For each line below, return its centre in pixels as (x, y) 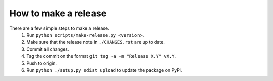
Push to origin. (42, 63)
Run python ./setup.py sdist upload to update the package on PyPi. (104, 70)
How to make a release (58, 13)
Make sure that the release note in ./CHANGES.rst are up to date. (96, 42)
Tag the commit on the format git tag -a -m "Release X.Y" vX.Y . (101, 56)
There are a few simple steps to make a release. (59, 28)
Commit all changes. (48, 49)
